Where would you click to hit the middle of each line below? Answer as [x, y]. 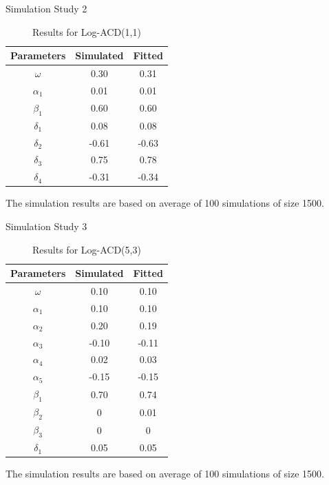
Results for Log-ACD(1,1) [87, 31]
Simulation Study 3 [46, 226]
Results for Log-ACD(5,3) [87, 249]
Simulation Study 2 [46, 8]
